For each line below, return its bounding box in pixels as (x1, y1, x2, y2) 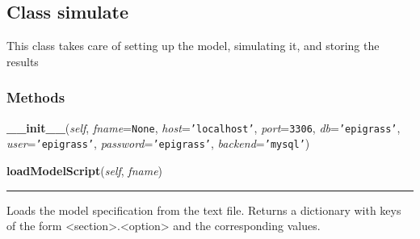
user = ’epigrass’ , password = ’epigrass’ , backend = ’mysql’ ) (6, 135, 310, 152)
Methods (6, 87, 65, 107)
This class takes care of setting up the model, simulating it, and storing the (6, 37, 380, 54)
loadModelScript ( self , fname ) (6, 161, 163, 178)
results (6, 52, 39, 69)
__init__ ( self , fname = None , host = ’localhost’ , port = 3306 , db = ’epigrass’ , (6, 119, 401, 136)
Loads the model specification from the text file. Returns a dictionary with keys (6, 201, 401, 218)
